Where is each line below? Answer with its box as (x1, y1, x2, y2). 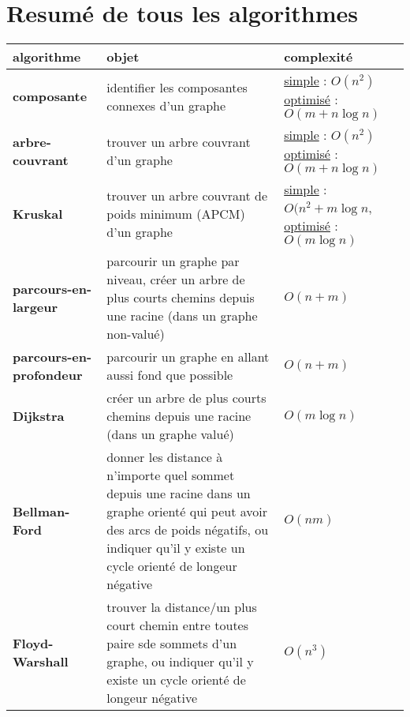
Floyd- (13, 634, 54, 653)
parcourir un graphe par (106, 252, 240, 271)
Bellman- (13, 502, 70, 521)
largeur (13, 297, 58, 316)
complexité (284, 47, 353, 66)
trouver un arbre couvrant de (106, 186, 268, 205)
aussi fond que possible (106, 366, 233, 385)
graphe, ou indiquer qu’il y (106, 652, 254, 671)
